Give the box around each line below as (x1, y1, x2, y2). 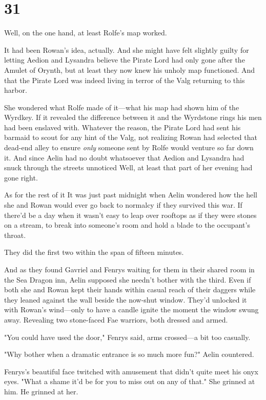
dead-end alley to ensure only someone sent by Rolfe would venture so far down (4, 142, 254, 153)
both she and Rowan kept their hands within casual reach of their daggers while (4, 284, 256, 295)
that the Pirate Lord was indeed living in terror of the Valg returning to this (4, 74, 245, 85)
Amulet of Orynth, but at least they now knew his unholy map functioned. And (4, 64, 255, 75)
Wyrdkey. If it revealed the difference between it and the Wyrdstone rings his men (4, 112, 262, 123)
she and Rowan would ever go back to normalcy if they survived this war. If (4, 199, 242, 210)
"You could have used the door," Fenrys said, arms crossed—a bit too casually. (4, 331, 251, 342)
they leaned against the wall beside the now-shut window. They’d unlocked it (4, 294, 247, 305)
